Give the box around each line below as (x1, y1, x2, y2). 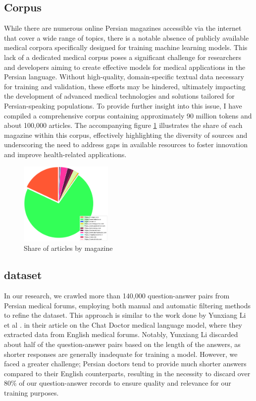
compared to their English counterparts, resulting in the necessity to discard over (4, 368, 251, 378)
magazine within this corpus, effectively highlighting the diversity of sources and (4, 129, 248, 140)
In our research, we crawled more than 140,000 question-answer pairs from (4, 290, 230, 300)
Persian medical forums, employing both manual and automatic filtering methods (4, 300, 251, 310)
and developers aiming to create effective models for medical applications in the (4, 61, 246, 72)
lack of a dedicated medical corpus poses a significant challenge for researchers (4, 52, 241, 62)
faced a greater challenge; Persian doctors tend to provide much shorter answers (4, 358, 247, 369)
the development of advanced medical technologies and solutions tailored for (4, 91, 235, 101)
